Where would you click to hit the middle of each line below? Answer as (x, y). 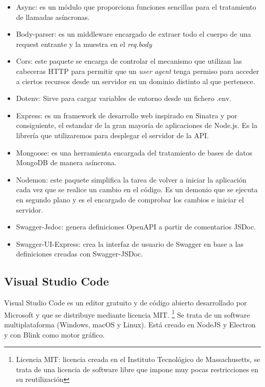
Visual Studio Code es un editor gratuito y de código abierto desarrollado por (126, 303)
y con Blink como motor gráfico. (55, 334)
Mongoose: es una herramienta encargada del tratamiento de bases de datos (134, 152)
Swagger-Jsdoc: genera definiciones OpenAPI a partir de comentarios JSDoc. (136, 227)
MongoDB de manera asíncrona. (66, 162)
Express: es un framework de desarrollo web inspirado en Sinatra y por (127, 115)
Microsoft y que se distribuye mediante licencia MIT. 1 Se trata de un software (127, 314)
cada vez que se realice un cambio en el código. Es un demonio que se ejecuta (137, 189)
